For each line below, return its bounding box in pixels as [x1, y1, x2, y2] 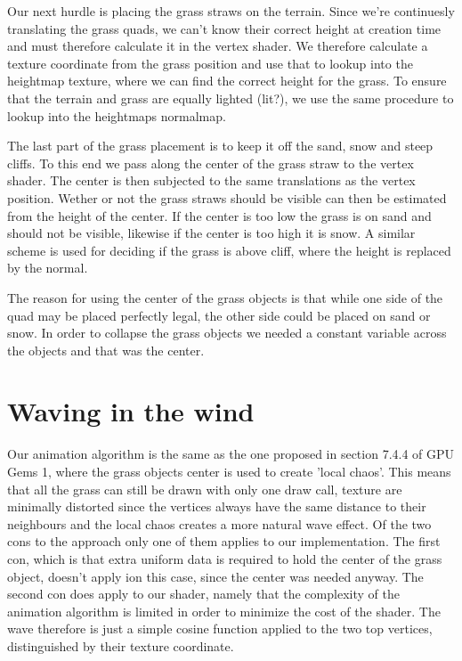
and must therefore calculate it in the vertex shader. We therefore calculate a [7, 37, 428, 55]
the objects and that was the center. [7, 340, 205, 359]
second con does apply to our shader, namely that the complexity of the [7, 584, 400, 603]
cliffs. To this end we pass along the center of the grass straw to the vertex [7, 153, 414, 172]
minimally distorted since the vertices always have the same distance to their [7, 497, 426, 516]
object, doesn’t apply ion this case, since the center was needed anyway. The [7, 567, 424, 585]
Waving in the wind [7, 393, 255, 429]
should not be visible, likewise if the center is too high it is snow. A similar [7, 224, 416, 242]
